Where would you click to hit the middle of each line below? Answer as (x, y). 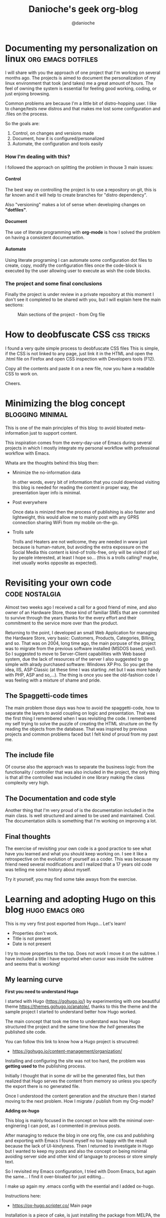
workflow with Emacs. (28, 453)
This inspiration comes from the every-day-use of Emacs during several (79, 443)
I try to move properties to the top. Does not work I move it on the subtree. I (82, 953)
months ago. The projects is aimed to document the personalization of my (81, 77)
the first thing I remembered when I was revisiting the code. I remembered (81, 718)
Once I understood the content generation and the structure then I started (80, 1096)
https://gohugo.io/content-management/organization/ (67, 1051)
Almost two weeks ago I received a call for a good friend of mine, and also (81, 607)
